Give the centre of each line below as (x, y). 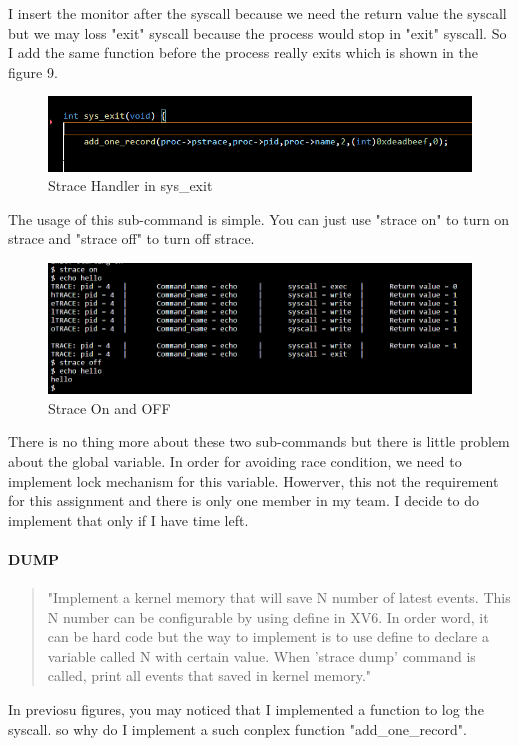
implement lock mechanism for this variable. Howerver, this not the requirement (253, 480)
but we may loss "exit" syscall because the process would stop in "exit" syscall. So (257, 32)
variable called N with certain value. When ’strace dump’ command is (261, 655)
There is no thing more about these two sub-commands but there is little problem (259, 441)
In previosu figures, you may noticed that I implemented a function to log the (246, 709)
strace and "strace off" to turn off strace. (131, 238)
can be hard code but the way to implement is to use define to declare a (268, 636)
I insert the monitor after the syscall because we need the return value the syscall (257, 13)
